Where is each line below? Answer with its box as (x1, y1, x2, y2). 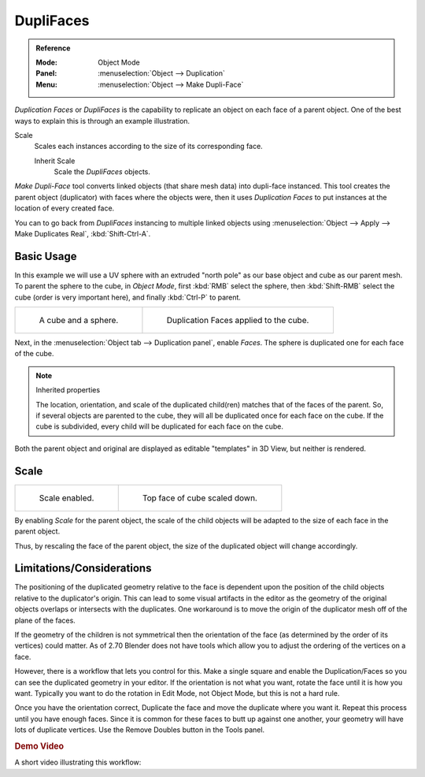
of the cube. (14, 349, 54, 359)
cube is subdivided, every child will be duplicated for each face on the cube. (35, 422, 283, 431)
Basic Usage (14, 249, 77, 263)
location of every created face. (14, 203, 115, 213)
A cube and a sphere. (39, 315, 119, 326)
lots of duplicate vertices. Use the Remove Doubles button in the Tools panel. (14, 725, 265, 734)
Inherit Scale (34, 156, 76, 165)
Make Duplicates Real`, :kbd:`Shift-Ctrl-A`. (14, 229, 151, 239)
